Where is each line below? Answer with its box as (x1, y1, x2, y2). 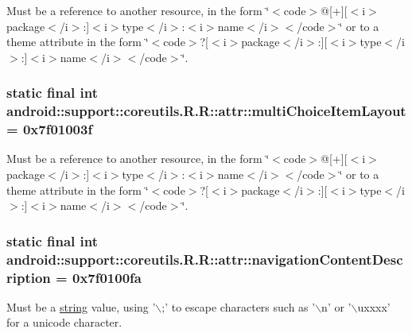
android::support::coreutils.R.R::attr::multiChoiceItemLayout (6, 101, 406, 121)
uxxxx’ (357, 298, 391, 315)
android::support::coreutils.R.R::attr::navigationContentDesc (6, 249, 403, 269)
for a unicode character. (6, 314, 122, 331)
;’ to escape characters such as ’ (161, 298, 316, 315)
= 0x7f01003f (6, 119, 93, 139)
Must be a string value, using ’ (6, 298, 156, 315)
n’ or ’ (321, 298, 352, 315)
